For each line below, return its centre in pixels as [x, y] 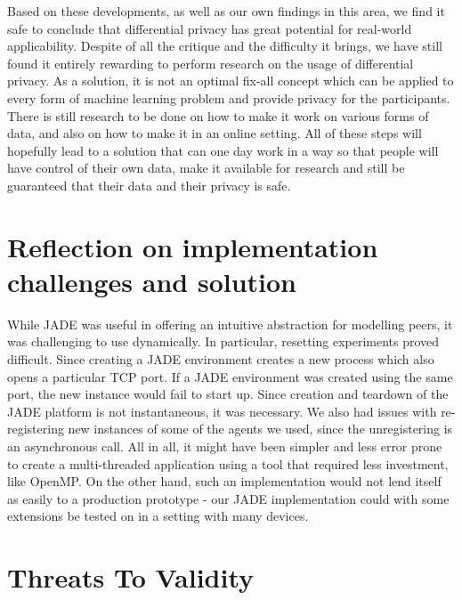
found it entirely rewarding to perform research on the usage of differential [211, 63]
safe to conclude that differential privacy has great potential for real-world [210, 28]
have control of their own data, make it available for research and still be [206, 168]
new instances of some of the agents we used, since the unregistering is [260, 429]
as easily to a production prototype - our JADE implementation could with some [228, 498]
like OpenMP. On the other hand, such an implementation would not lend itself [224, 481]
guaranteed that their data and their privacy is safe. [149, 185]
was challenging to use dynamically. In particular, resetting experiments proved [223, 341]
